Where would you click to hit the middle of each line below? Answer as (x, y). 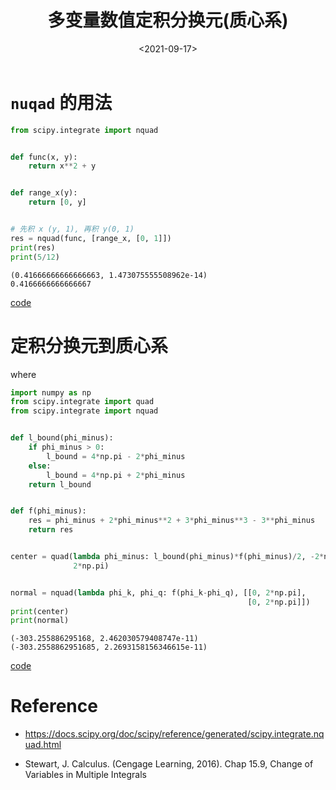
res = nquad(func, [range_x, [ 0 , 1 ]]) (91, 238)
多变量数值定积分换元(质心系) (168, 20)
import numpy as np (51, 392)
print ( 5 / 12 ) (35, 257)
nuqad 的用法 (61, 102)
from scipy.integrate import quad (82, 402)
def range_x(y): (44, 193)
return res (51, 530)
